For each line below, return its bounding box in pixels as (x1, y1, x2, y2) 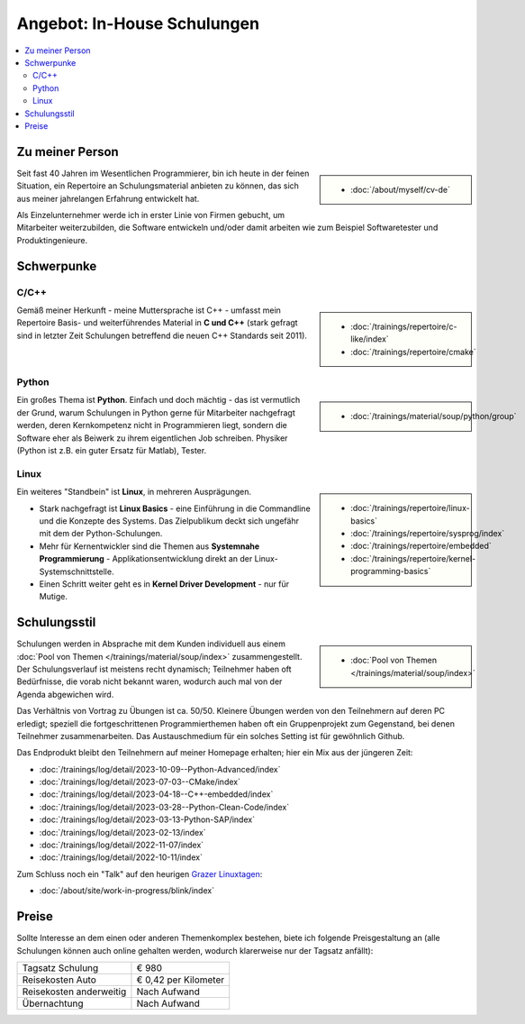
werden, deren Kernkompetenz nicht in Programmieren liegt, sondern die (16, 420, 287, 431)
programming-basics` (350, 566, 431, 577)
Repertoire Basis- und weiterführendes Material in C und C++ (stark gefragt (16, 317, 298, 328)
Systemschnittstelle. (39, 566, 114, 577)
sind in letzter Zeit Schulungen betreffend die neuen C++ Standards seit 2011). (16, 330, 308, 341)
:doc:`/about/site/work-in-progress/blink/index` (39, 885, 215, 896)
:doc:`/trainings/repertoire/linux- (350, 503, 470, 514)
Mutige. (39, 591, 68, 602)
